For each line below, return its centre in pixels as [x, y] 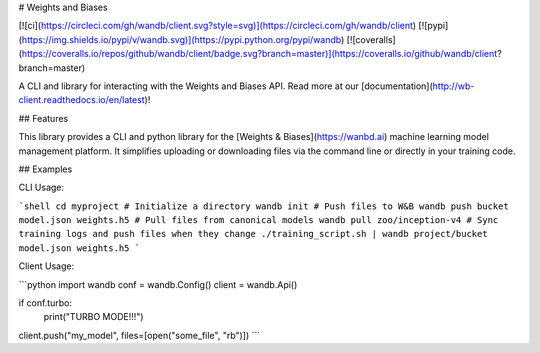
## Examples [45, 169]
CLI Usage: [41, 187]
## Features [43, 118]
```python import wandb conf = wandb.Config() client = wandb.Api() [158, 284]
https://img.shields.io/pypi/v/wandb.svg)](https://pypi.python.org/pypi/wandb [181, 39]
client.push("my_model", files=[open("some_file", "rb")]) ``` [139, 335]
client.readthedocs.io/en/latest [81, 100]
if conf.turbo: [45, 303]
